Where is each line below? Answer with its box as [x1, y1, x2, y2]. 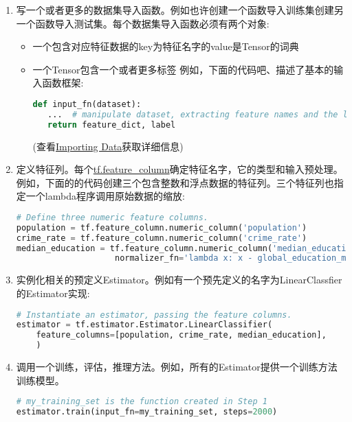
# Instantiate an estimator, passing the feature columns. [16, 309, 292, 320]
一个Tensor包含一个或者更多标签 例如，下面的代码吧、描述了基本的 [32, 62, 334, 76]
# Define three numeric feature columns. [16, 212, 208, 222]
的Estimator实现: [16, 285, 90, 300]
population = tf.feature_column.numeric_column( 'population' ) [16, 222, 307, 233]
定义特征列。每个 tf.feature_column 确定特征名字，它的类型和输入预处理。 [16, 162, 343, 176]
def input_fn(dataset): [32, 99, 142, 109]
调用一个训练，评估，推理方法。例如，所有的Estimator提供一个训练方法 [16, 360, 338, 374]
